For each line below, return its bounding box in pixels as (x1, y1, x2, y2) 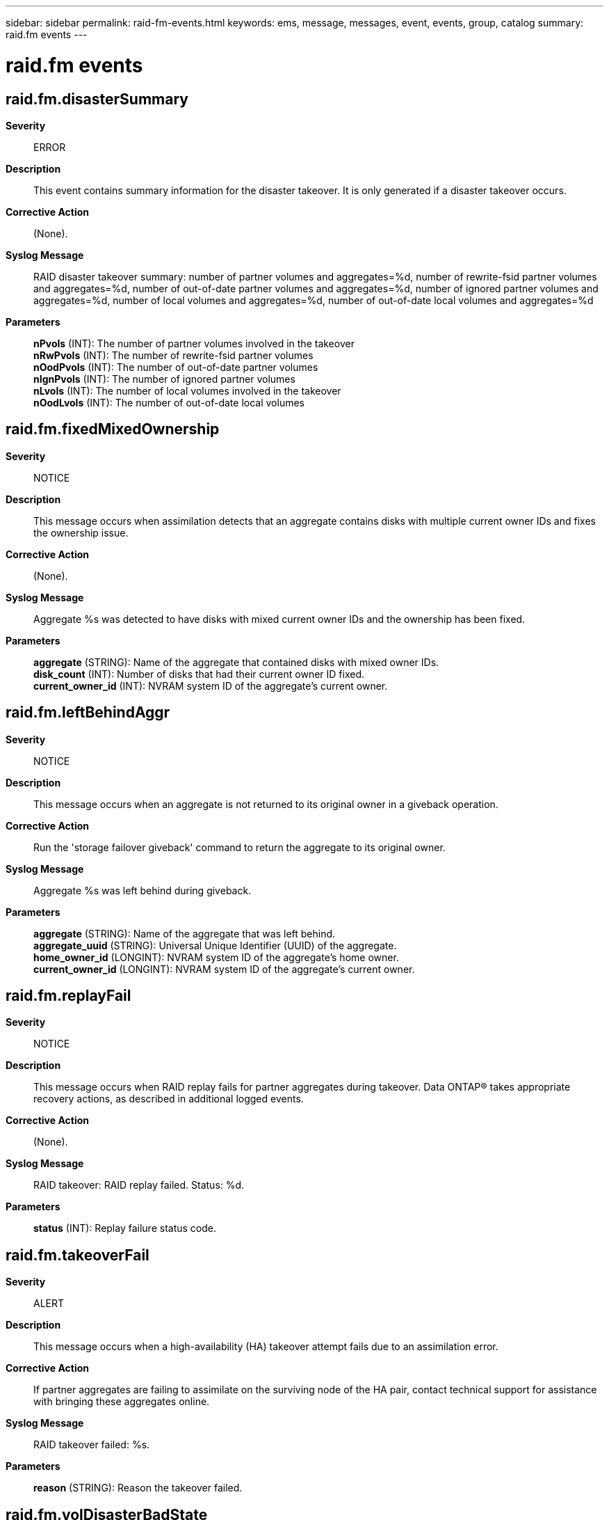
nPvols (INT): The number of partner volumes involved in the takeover (33, 337, 355, 349)
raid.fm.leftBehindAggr (6, 704, 170, 722)
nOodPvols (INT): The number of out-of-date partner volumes (33, 361, 318, 373)
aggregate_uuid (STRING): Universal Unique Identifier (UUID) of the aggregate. (33, 939, 397, 951)
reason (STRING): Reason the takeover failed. (33, 1482, 243, 1494)
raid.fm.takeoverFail (6, 1246, 149, 1264)
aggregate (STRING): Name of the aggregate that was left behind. (33, 927, 336, 940)
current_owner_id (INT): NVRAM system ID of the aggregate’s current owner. (33, 679, 388, 692)
